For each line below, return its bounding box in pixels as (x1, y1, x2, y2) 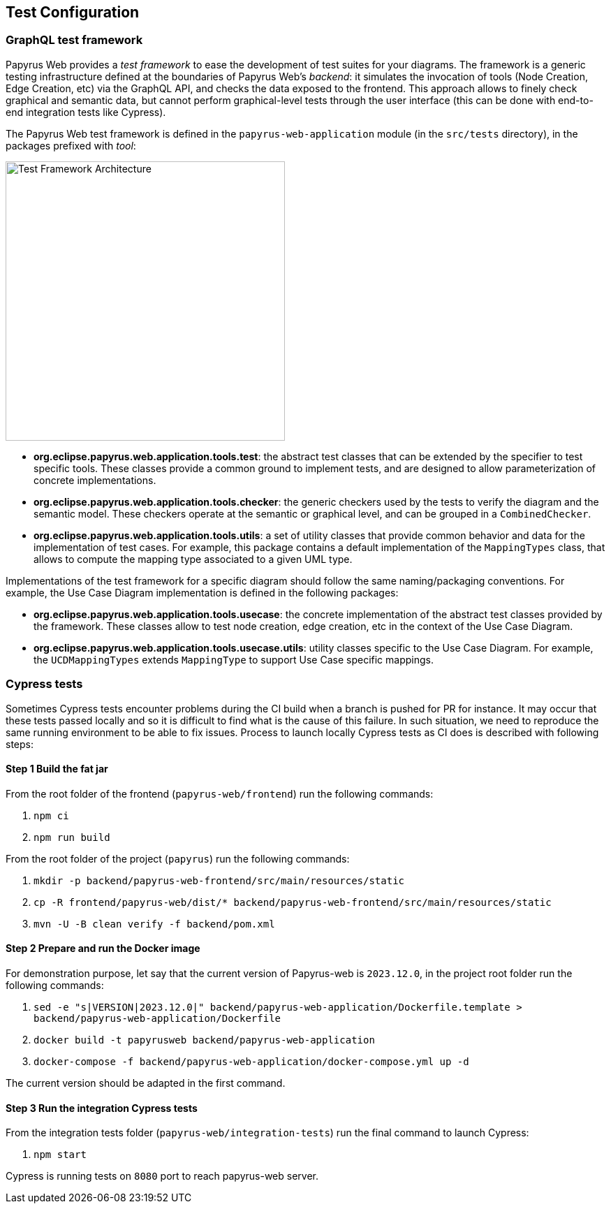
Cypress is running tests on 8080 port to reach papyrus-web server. (6, 1170, 318, 1182)
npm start (34, 1149, 87, 1161)
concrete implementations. (34, 474, 156, 486)
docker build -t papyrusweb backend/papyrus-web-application (34, 1034, 375, 1046)
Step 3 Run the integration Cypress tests (6, 1101, 198, 1114)
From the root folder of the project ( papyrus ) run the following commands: (6, 852, 350, 865)
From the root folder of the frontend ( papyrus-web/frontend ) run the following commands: (6, 787, 434, 800)
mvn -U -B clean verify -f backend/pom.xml (34, 918, 275, 930)
